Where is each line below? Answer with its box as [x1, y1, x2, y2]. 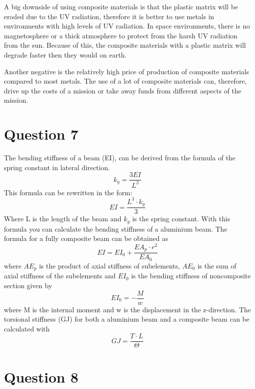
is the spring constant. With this [132, 213, 230, 224]
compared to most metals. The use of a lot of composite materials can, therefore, [4, 76, 247, 86]
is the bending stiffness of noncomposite [131, 270, 251, 281]
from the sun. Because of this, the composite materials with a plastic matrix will [4, 40, 246, 50]
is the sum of [197, 260, 236, 270]
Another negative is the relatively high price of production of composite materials [4, 66, 249, 76]
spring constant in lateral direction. [4, 162, 110, 172]
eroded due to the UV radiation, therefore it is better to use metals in [4, 11, 214, 21]
